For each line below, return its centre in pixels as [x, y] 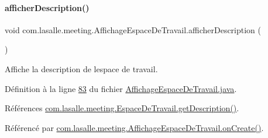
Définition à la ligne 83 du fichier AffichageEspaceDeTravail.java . [121, 88]
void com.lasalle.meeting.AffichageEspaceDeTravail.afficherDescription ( [133, 29]
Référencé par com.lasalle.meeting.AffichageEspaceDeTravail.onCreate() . [134, 127]
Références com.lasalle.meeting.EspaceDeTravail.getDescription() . [122, 108]
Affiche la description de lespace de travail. [81, 68]
